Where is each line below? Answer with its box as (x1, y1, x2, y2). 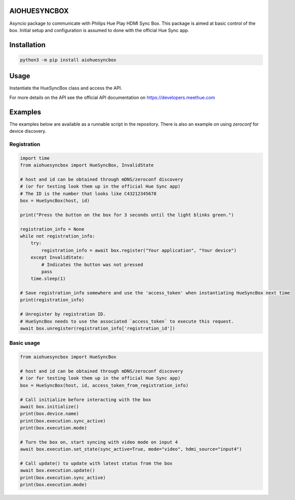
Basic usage (9, 340, 41, 347)
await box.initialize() (20, 404, 80, 409)
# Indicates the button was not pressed (41, 262, 143, 267)
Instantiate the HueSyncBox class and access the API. (9, 85, 123, 91)
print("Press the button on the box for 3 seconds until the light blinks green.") (20, 212, 234, 218)
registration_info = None (20, 226, 85, 232)
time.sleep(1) (30, 276, 66, 281)
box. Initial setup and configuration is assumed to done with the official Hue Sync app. (9, 27, 190, 33)
